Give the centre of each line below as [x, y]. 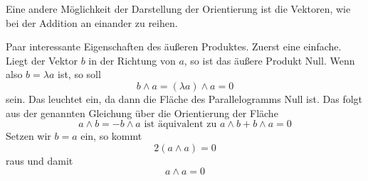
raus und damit [40, 160]
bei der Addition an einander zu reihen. [92, 22]
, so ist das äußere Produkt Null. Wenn [269, 60]
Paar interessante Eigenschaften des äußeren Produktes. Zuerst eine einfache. [174, 46]
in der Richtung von [132, 60]
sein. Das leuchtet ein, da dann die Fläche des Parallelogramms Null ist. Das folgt [184, 98]
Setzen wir [28, 136]
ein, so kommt [111, 136]
